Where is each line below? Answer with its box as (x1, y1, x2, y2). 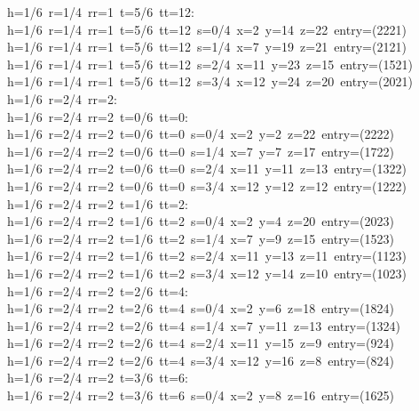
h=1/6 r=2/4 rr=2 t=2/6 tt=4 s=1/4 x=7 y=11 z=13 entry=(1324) (7, 316, 400, 334)
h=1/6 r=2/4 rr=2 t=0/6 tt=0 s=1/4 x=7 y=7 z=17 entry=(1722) (7, 141, 394, 160)
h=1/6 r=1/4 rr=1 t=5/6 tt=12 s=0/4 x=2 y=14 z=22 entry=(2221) (7, 20, 407, 38)
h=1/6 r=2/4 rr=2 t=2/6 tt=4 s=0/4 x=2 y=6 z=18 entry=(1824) (7, 299, 394, 318)
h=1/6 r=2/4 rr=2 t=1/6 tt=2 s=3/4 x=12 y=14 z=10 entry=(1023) (7, 263, 407, 282)
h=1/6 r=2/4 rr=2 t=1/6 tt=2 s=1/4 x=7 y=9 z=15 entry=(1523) (7, 229, 394, 247)
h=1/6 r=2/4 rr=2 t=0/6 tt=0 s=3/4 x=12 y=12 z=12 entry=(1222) (7, 176, 407, 195)
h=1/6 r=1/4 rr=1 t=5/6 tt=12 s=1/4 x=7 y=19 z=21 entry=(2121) (7, 37, 407, 56)
